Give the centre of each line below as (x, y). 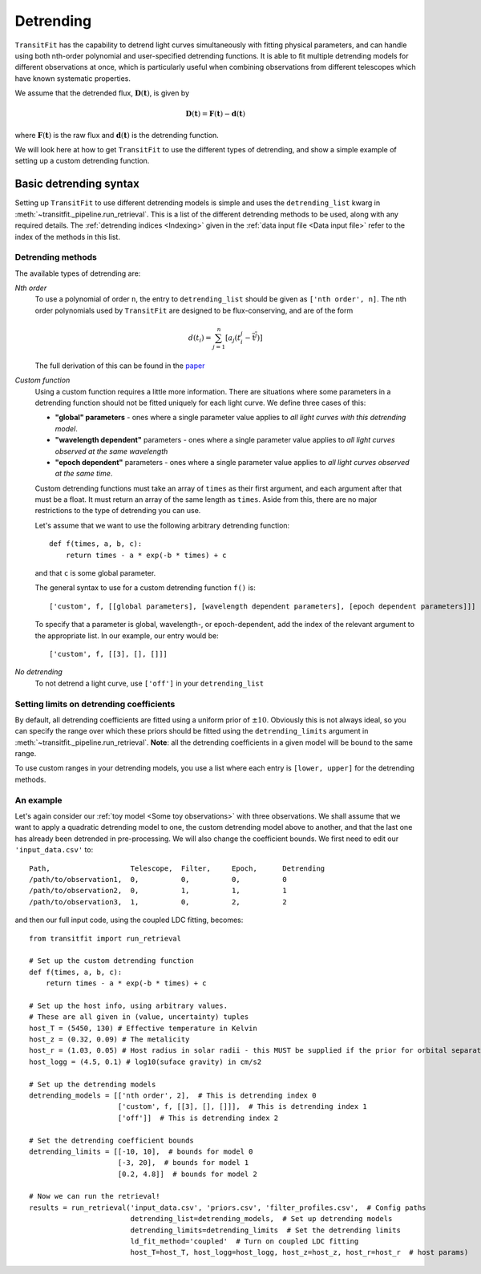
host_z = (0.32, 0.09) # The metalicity (109, 1039)
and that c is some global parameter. (95, 573)
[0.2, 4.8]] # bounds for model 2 (188, 1174)
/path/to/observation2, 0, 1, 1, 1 (158, 891)
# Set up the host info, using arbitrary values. (129, 1005)
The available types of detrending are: (78, 273)
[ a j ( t (233, 339)
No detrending (39, 672)
